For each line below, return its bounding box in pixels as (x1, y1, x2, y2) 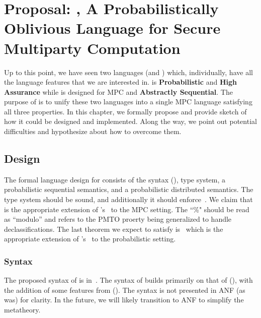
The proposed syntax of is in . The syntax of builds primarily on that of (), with (4, 275, 253, 285)
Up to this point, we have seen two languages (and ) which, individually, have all (4, 67, 253, 77)
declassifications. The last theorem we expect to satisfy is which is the (4, 223, 223, 234)
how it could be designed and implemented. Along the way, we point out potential (4, 116, 257, 126)
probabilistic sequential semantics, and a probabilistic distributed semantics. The (4, 184, 253, 195)
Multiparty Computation (4, 37, 181, 58)
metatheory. (4, 304, 41, 315)
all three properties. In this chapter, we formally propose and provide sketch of (4, 106, 247, 116)
